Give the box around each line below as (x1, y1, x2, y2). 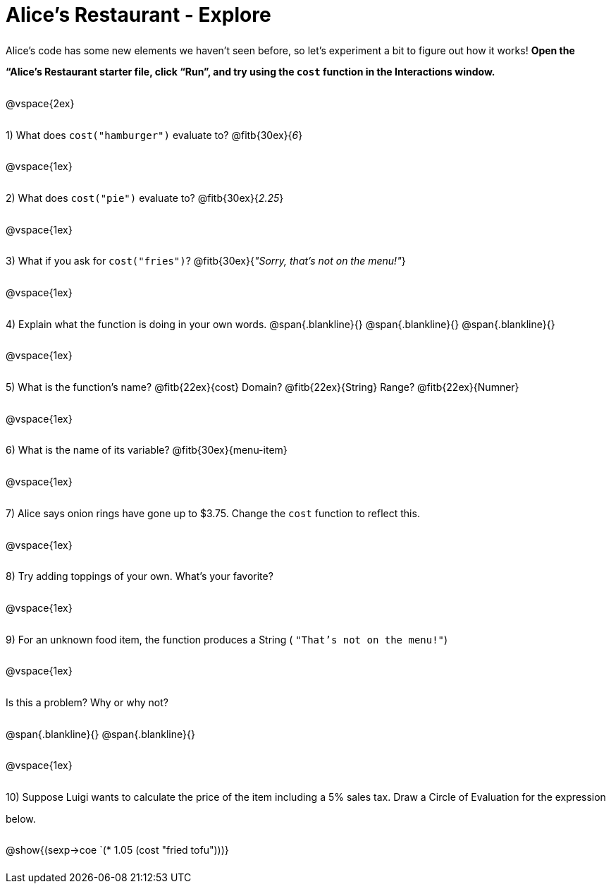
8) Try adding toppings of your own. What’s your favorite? (6, 570, 273, 583)
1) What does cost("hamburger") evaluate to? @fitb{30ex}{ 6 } (6, 128, 303, 141)
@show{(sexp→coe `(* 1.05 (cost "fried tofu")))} (6, 844, 229, 857)
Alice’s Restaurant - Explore (6, 3, 271, 27)
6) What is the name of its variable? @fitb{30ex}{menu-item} (6, 444, 288, 456)
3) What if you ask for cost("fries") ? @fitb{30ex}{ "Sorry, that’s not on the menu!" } (6, 255, 406, 267)
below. (6, 812, 36, 825)
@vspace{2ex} (6, 97, 75, 110)
